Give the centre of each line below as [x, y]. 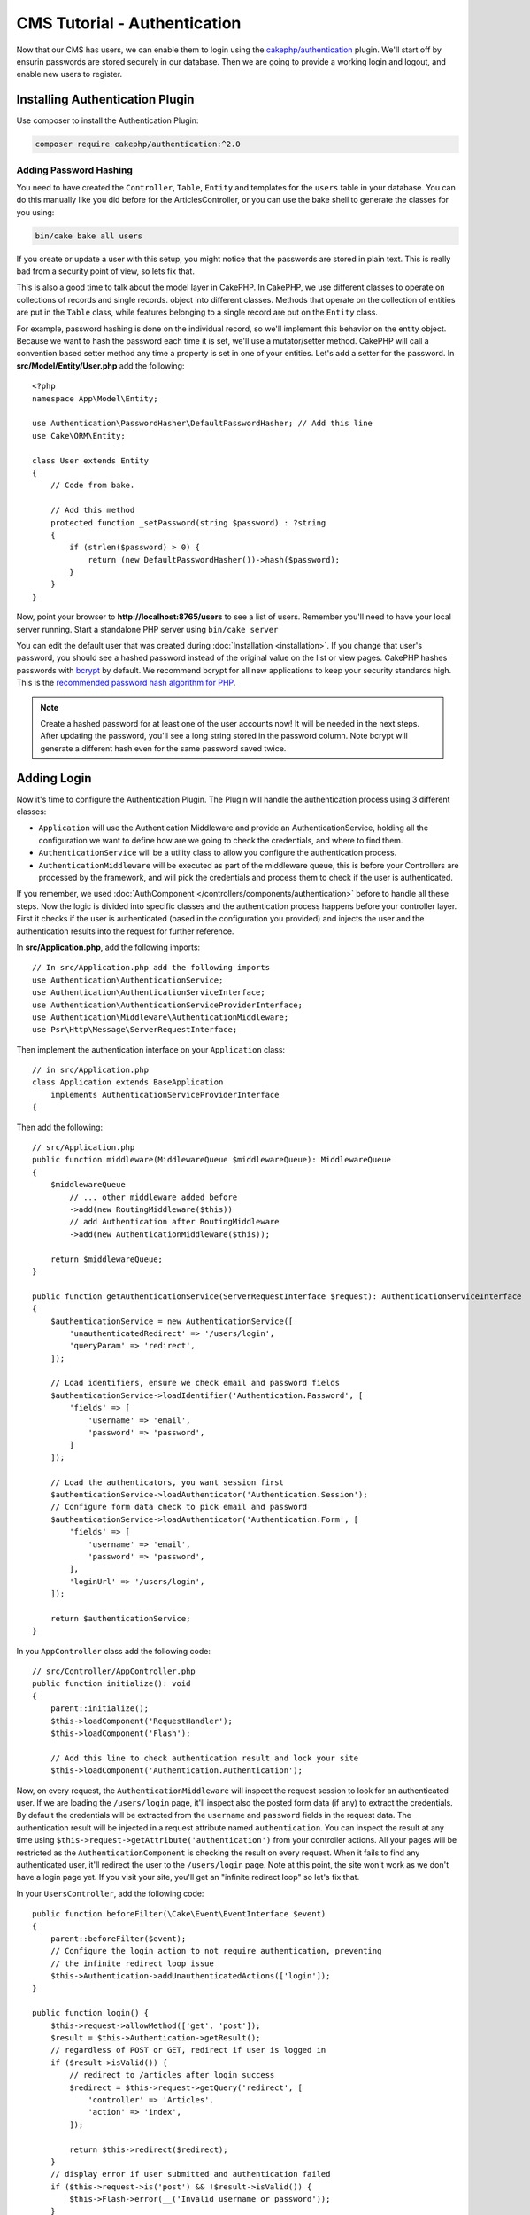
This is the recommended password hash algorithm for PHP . [126, 683]
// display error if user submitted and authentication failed [190, 2174]
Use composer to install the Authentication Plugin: [108, 120]
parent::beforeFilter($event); [118, 1939]
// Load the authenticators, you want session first [167, 1482]
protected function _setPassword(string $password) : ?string [188, 522]
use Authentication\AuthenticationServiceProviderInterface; [167, 1005]
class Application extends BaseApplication [128, 1082]
